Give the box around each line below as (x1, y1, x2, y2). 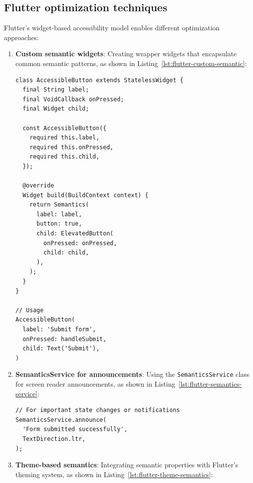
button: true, (36, 220, 82, 228)
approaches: (4, 32, 39, 42)
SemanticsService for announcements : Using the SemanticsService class (15, 369, 250, 379)
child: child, (43, 249, 89, 256)
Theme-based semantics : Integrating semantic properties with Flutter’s (15, 460, 238, 470)
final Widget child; (22, 105, 89, 113)
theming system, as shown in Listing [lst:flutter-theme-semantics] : (15, 469, 213, 479)
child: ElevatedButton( (36, 230, 114, 237)
